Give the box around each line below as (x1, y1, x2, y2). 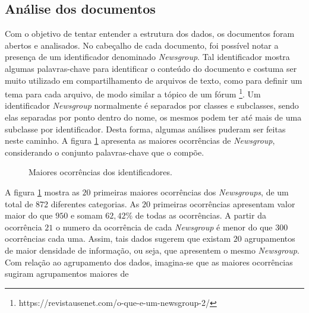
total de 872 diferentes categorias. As (5, 197, 140, 210)
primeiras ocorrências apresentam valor (153, 197, 295, 210)
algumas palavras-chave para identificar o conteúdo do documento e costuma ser (5, 62, 297, 74)
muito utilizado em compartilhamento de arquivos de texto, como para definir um (5, 74, 302, 86)
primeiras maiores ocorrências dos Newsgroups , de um (93, 185, 289, 198)
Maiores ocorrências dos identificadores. (29, 166, 172, 178)
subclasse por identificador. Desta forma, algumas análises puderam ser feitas (5, 122, 286, 135)
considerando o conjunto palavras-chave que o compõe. (5, 146, 204, 158)
